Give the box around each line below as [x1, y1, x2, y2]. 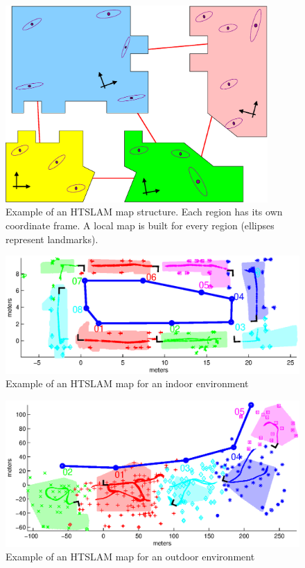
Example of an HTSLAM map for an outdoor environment [6, 549, 255, 564]
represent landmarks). [6, 231, 98, 246]
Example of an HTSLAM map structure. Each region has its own [6, 204, 283, 219]
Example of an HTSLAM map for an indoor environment [6, 376, 249, 391]
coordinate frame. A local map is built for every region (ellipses [6, 218, 274, 232]
